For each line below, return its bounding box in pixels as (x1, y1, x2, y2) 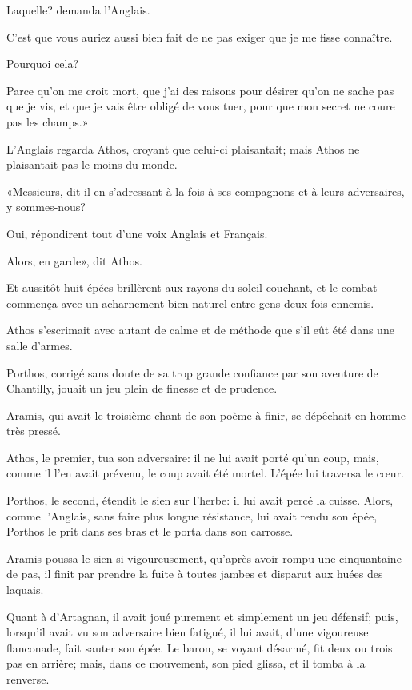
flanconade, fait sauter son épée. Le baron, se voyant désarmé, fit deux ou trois (6, 639, 393, 656)
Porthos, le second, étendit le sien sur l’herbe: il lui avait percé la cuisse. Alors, (6, 492, 394, 509)
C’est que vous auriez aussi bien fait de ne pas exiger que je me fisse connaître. (6, 28, 393, 45)
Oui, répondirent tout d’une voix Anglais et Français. (6, 225, 268, 241)
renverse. (6, 671, 50, 687)
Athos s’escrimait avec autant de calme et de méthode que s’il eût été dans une (6, 321, 394, 338)
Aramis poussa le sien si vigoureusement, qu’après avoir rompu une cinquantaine (6, 549, 402, 566)
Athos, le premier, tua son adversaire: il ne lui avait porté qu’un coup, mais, (6, 449, 379, 465)
